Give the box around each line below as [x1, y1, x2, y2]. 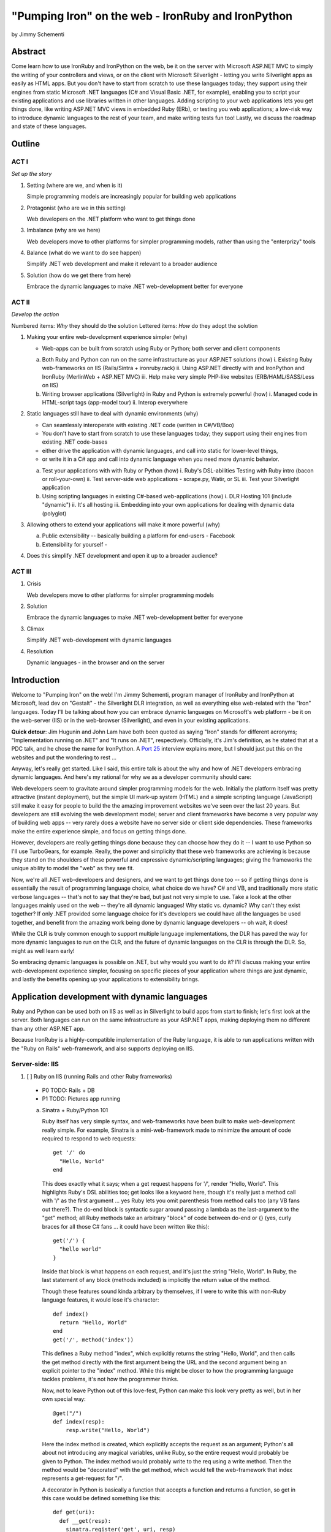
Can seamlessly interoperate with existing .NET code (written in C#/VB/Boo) [42, 421, 234, 428]
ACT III [11, 567, 32, 575]
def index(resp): [53, 1418, 105, 1425]
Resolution [26, 647, 54, 655]
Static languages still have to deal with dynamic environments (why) [26, 410, 199, 417]
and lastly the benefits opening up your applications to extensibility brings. [11, 976, 200, 983]
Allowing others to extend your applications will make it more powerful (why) [26, 521, 221, 528]
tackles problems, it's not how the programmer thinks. [42, 1376, 179, 1383]
